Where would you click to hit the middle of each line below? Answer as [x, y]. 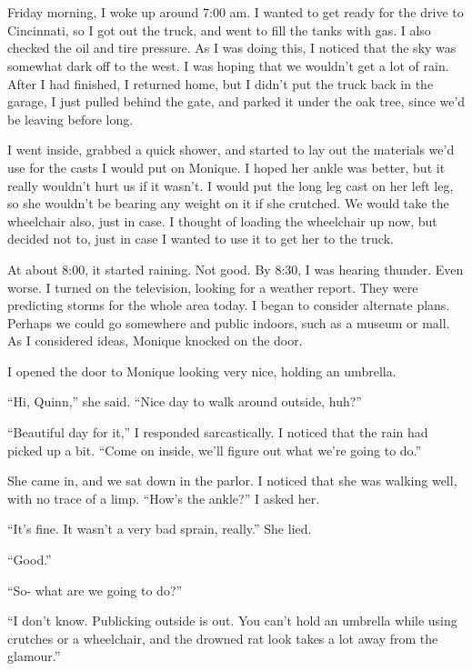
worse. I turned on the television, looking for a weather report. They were [213, 287]
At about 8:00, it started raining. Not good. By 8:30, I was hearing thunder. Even [236, 269]
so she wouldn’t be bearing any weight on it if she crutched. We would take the [228, 203]
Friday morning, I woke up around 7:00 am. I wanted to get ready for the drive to [236, 12]
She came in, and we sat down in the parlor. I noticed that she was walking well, [232, 481]
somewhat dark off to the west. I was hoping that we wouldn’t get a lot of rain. [228, 65]
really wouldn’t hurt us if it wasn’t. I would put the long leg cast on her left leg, [231, 185]
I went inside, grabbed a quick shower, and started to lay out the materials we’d [231, 150]
